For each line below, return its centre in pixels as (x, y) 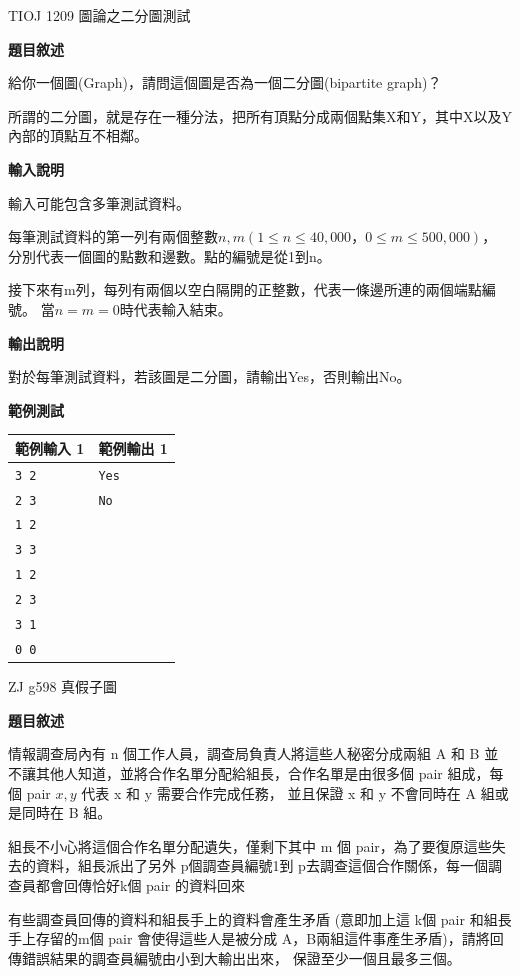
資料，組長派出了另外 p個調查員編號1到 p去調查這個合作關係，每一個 (261, 865)
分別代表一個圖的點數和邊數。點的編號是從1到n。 (169, 255)
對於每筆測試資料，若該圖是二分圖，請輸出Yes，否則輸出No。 (209, 376)
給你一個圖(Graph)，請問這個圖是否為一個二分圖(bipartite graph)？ (225, 82)
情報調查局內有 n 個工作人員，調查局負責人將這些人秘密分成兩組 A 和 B (244, 753)
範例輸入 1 (50, 447)
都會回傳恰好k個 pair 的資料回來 (140, 884)
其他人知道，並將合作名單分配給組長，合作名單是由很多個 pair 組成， (262, 772)
